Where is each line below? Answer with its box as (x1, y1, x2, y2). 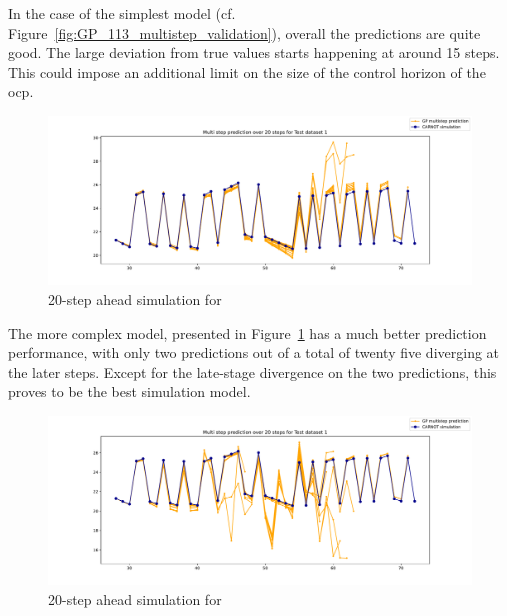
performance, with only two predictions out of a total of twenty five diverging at (8, 342, 500, 363)
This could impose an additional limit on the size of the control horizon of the (8, 61, 486, 82)
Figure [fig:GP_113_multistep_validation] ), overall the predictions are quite (8, 22, 481, 43)
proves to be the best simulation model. (8, 381, 251, 402)
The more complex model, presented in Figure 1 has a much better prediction (8, 322, 487, 343)
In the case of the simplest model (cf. (8, 3, 236, 23)
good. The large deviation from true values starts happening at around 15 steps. (8, 42, 500, 63)
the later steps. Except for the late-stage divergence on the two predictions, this (8, 361, 497, 382)
